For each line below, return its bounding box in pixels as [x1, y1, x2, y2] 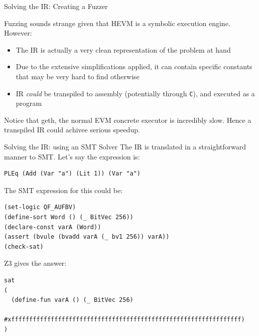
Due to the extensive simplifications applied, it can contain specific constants [16, 61, 252, 72]
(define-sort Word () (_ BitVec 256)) [4, 213, 134, 221]
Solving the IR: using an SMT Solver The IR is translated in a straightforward [4, 141, 246, 151]
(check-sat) [4, 243, 44, 250]
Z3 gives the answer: [4, 258, 67, 268]
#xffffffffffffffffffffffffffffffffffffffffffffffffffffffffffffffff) [4, 316, 245, 323]
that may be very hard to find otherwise [16, 71, 140, 81]
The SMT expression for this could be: [4, 185, 122, 195]
